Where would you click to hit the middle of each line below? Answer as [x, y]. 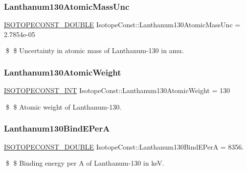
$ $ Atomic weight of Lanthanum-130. [64, 106]
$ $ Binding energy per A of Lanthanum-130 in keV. [85, 163]
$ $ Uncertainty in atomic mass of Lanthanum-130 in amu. [95, 50]
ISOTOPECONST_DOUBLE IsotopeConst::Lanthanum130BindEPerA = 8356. [124, 146]
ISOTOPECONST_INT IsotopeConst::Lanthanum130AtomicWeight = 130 [117, 90]
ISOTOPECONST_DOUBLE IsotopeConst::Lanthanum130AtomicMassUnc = [122, 25]
